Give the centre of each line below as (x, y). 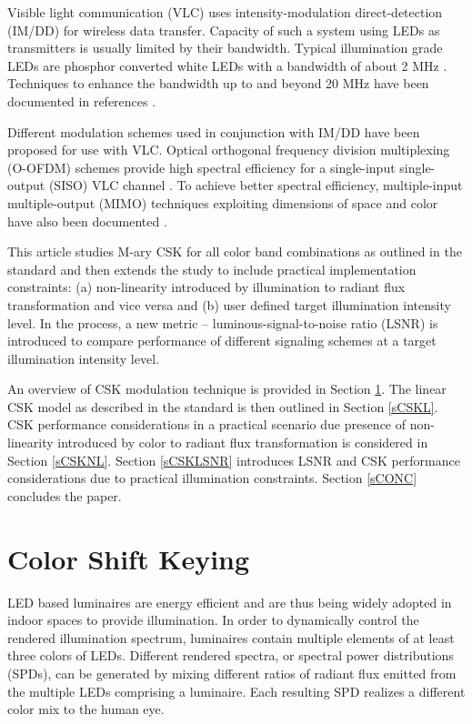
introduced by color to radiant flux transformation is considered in (243, 442)
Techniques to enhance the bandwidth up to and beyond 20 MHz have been (218, 83)
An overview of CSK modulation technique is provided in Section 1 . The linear (227, 389)
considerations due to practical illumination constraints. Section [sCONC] (212, 478)
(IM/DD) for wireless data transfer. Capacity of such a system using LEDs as (224, 30)
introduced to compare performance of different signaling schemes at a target (222, 341)
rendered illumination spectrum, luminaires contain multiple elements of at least (231, 637)
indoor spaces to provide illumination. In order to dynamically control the (213, 620)
